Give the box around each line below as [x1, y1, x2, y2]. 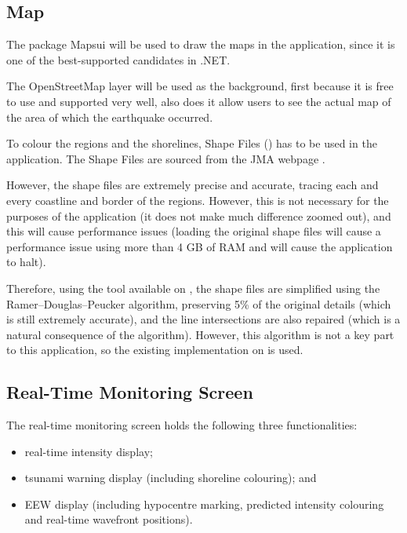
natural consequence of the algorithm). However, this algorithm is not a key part [6, 326, 394, 342]
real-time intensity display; [24, 443, 153, 459]
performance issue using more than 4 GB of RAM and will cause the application [6, 238, 393, 254]
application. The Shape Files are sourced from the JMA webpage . [6, 150, 325, 166]
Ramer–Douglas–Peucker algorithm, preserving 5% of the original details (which [6, 295, 391, 312]
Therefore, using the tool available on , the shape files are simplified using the [6, 279, 380, 296]
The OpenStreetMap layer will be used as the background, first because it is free [6, 78, 394, 94]
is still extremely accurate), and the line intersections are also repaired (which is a [6, 311, 401, 327]
